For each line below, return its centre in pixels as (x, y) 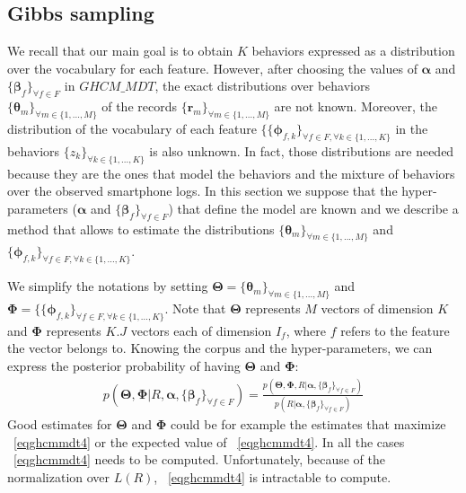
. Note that (195, 308)
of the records (139, 106)
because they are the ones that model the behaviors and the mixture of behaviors (231, 173)
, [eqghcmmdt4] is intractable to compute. (273, 476)
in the (412, 128)
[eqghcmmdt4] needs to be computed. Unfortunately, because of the (199, 459)
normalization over (59, 476)
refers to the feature (395, 330)
